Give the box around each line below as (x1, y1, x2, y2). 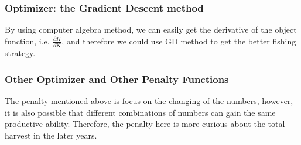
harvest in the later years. (5, 129, 97, 141)
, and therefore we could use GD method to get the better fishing (61, 34, 296, 47)
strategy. (5, 47, 36, 59)
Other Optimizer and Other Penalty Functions (5, 71, 229, 86)
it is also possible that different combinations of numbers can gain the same (5, 106, 276, 118)
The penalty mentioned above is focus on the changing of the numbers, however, (5, 94, 293, 106)
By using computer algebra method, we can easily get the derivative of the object (5, 23, 297, 36)
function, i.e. (5, 34, 50, 47)
